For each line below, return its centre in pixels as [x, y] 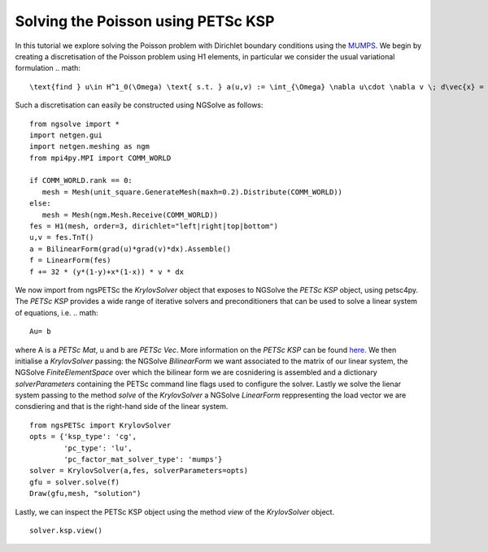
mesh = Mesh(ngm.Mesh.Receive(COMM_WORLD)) [130, 215]
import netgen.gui [66, 135]
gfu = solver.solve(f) [75, 482]
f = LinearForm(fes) [70, 261]
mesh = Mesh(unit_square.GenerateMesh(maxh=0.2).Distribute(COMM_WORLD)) [192, 192]
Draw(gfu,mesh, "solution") [85, 493]
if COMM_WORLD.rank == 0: [81, 180]
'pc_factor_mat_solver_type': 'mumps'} [143, 460]
